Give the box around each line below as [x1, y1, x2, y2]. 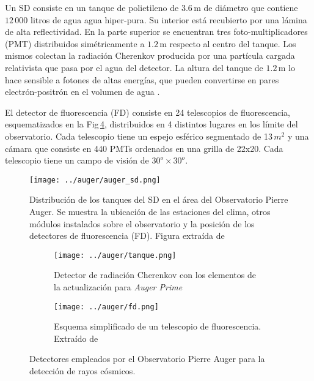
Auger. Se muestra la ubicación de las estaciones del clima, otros [29, 205, 271, 217]
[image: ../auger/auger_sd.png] [29, 175, 161, 184]
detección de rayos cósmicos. [29, 364, 136, 377]
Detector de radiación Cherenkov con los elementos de [54, 268, 256, 281]
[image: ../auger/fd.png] [54, 302, 159, 311]
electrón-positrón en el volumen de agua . [5, 85, 160, 98]
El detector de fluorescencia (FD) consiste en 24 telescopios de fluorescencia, [5, 105, 290, 118]
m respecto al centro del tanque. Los [159, 37, 296, 50]
